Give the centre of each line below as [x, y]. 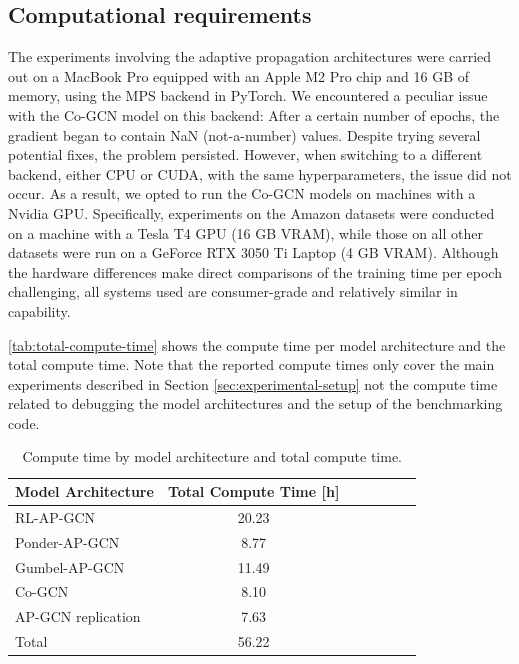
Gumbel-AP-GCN [70, 566]
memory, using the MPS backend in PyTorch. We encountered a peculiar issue [248, 95]
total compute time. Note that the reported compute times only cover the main [251, 364]
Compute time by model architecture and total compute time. [212, 456]
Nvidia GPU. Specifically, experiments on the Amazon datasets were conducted [251, 212]
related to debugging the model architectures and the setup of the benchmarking [255, 403]
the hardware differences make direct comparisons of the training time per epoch [255, 271]
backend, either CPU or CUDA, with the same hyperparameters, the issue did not [260, 173]
